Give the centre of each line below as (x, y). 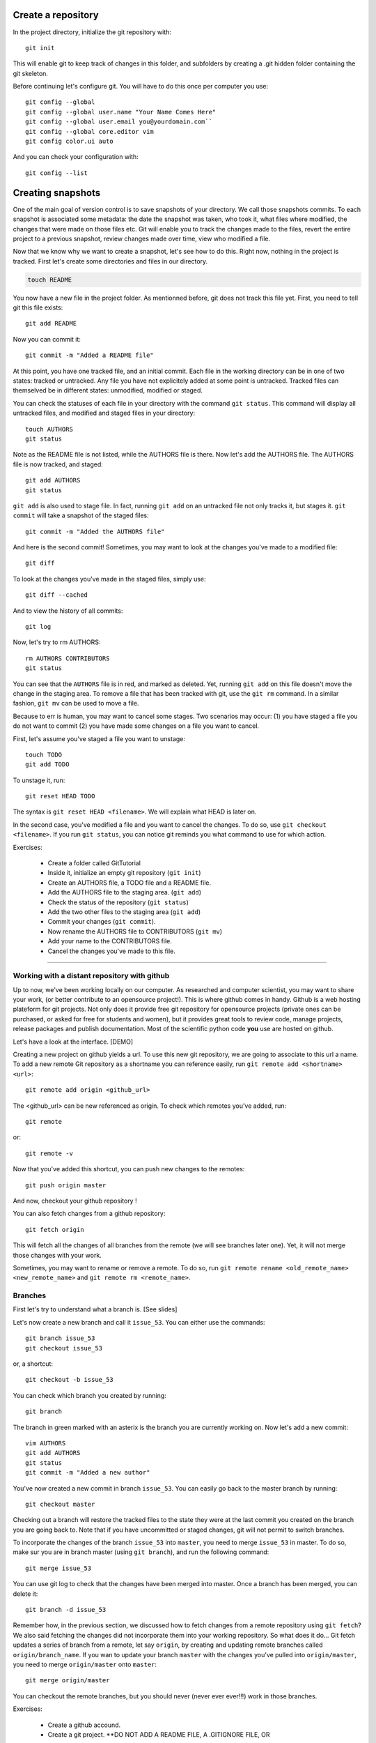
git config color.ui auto (70, 142)
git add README (51, 324)
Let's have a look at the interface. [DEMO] (73, 1042)
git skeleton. (31, 73)
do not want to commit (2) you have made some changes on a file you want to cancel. (136, 726)
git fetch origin (55, 1230)
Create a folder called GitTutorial (94, 863)
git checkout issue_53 (64, 1348)
